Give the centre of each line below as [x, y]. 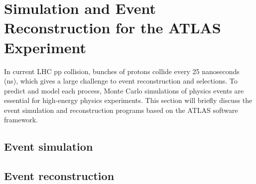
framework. [21, 120]
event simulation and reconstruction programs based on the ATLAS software [121, 110]
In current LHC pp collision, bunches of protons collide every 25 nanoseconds [122, 71]
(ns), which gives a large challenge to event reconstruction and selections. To [121, 81]
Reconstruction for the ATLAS [113, 28]
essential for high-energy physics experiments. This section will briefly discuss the [128, 100]
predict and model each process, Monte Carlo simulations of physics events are [124, 90]
